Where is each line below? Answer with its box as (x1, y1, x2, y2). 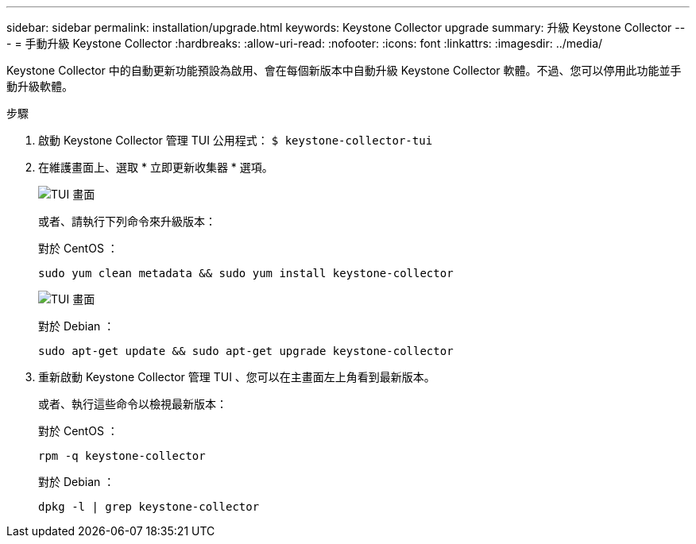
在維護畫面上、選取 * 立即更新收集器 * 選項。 (38, 160, 273, 174)
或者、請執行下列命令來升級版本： (38, 214, 216, 228)
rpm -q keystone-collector (38, 449, 206, 462)
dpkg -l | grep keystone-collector (38, 500, 260, 513)
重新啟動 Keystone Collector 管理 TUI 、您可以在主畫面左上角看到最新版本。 (38, 370, 435, 384)
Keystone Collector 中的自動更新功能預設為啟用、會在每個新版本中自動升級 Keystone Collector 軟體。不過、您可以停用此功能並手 (6, 64, 682, 77)
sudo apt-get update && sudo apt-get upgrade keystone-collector (38, 345, 454, 357)
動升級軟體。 (6, 79, 73, 93)
